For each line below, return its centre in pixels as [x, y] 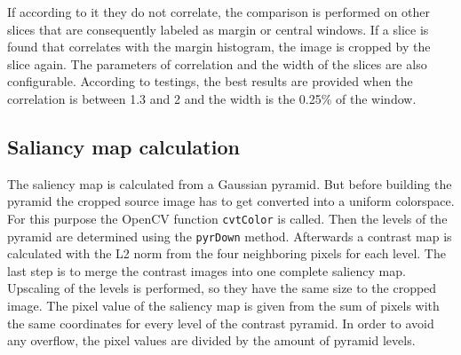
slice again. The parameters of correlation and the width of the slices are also [217, 63]
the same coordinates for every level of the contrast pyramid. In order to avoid [221, 323]
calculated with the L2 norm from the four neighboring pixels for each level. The [227, 253]
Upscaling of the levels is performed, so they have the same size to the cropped [222, 288]
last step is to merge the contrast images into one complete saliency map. [207, 270]
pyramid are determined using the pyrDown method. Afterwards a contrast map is [230, 236]
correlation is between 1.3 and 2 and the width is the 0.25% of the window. [212, 98]
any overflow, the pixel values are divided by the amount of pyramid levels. [211, 340]
